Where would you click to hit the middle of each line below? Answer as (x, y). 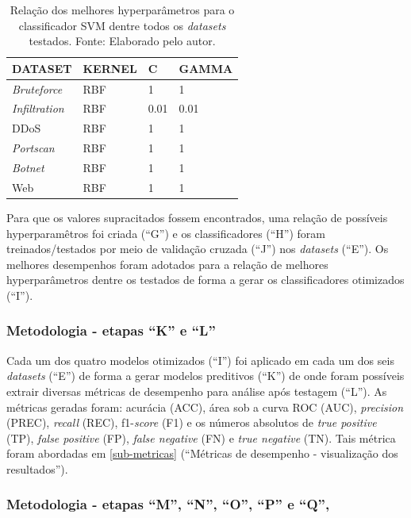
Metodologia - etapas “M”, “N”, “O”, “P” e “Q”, (168, 504)
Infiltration (38, 108)
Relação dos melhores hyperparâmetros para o (122, 10)
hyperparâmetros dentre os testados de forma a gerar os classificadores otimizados (205, 280)
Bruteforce (37, 88)
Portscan (33, 148)
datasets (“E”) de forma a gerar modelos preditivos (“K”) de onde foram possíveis (205, 376)
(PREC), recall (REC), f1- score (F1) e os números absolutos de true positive (192, 422)
